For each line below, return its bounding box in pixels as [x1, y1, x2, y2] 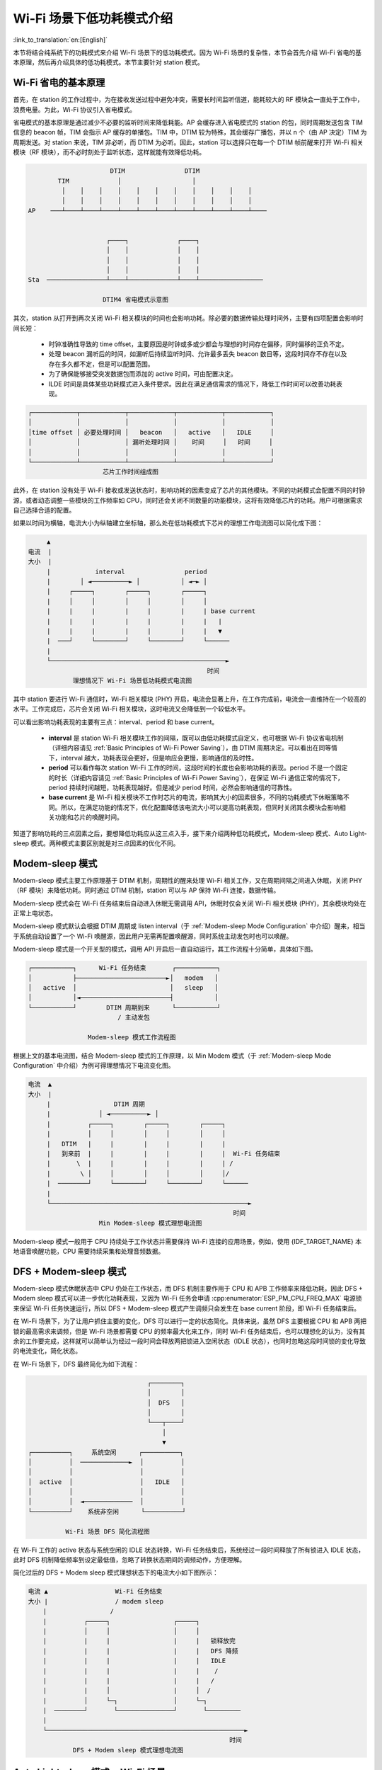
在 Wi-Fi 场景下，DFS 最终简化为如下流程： [13, 1359, 139, 1368]
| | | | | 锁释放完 [42, 1637, 236, 1645]
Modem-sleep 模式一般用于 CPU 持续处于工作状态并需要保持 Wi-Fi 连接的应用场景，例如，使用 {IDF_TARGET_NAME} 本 [13, 1237, 362, 1245]
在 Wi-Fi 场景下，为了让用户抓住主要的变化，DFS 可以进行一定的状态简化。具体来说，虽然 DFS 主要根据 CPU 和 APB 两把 [13, 1317, 367, 1325]
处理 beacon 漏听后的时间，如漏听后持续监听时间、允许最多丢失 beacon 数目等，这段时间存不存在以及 [48, 350, 347, 358]
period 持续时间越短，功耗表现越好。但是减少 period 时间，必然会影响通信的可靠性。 [48, 783, 296, 792]
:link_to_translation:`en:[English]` [13, 35, 108, 44]
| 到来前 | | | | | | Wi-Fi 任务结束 [46, 1150, 281, 1158]
